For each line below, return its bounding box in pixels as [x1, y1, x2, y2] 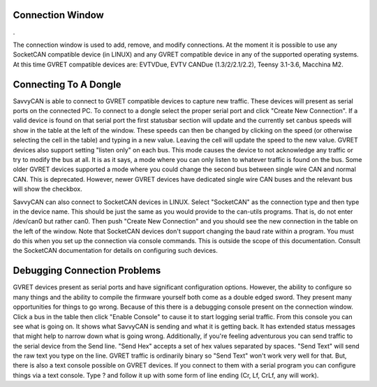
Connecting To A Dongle [13, 78, 121, 90]
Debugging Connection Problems [13, 265, 161, 277]
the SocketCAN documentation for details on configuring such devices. [13, 247, 218, 255]
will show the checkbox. [13, 185, 83, 193]
